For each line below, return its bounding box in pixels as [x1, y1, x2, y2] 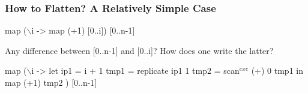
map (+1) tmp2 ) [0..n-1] [5, 76, 97, 88]
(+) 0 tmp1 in [251, 64, 303, 77]
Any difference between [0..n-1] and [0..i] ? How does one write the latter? [5, 44, 274, 56]
